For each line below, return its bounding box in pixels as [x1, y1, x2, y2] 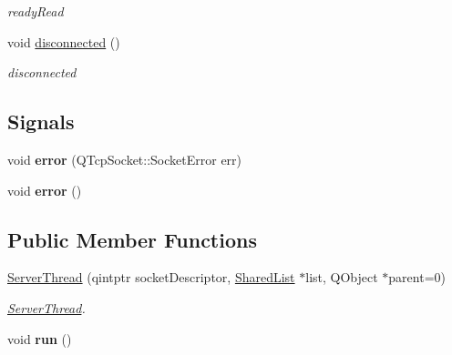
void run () [7, 329, 72, 348]
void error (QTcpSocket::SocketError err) [7, 149, 242, 168]
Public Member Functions [7, 225, 257, 253]
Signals [7, 107, 75, 136]
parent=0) [388, 268, 446, 287]
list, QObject [305, 268, 378, 287]
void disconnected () [7, 32, 120, 51]
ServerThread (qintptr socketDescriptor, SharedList [7, 268, 295, 287]
